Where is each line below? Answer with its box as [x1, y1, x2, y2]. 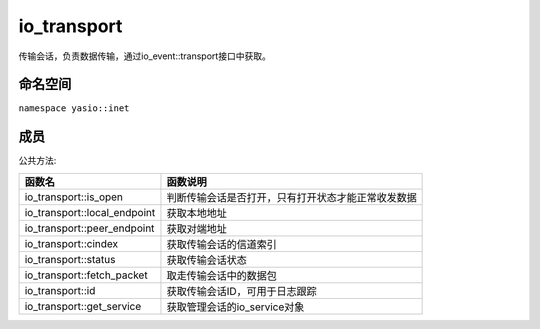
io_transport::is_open [24, 190, 124, 204]
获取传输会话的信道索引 [166, 237, 277, 251]
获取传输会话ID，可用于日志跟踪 [166, 284, 317, 298]
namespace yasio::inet [18, 103, 130, 114]
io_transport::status [24, 252, 116, 266]
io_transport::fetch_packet [24, 268, 149, 282]
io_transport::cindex [24, 236, 119, 250]
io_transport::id [24, 283, 96, 297]
